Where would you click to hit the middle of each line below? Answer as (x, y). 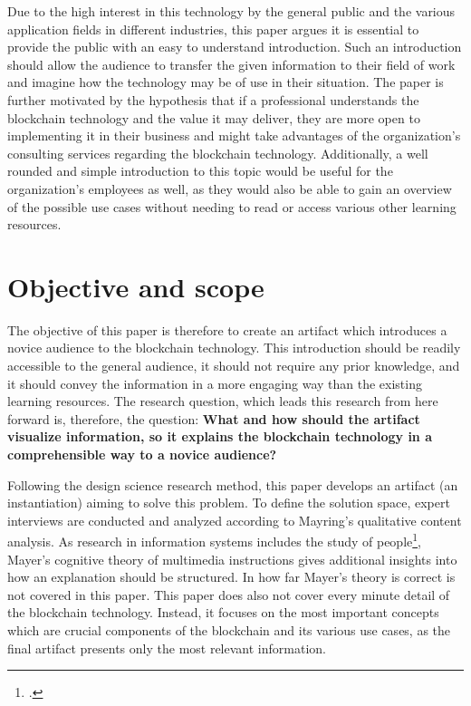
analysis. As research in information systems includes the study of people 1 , (214, 540)
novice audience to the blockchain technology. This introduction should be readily (234, 348)
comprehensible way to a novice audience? (142, 454)
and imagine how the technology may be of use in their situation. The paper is (226, 82)
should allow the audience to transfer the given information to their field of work (231, 64)
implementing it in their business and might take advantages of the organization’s (234, 135)
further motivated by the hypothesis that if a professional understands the (213, 99)
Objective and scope (136, 286)
